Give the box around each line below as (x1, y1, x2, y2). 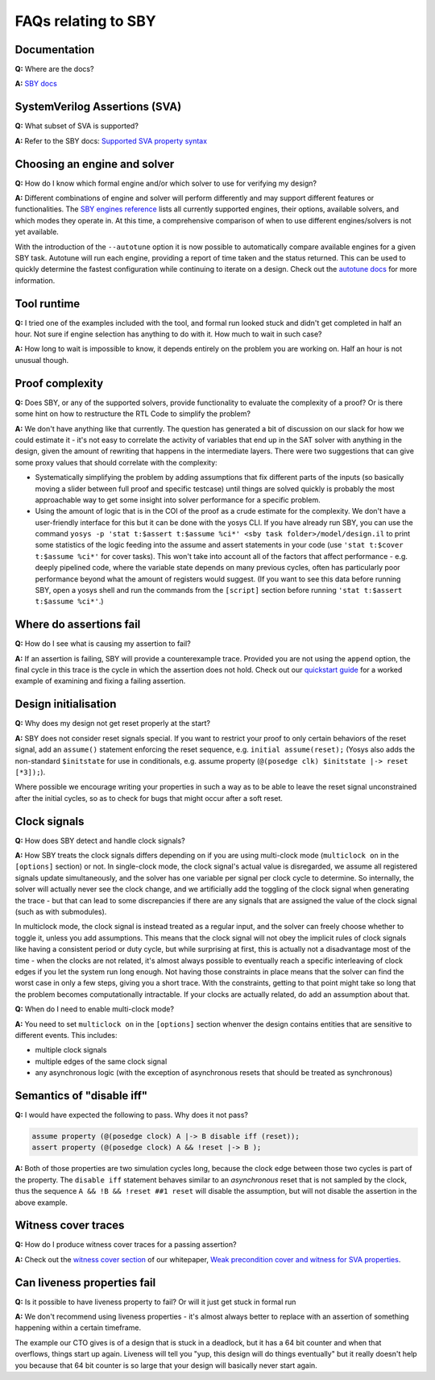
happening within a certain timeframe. (14, 1323, 141, 1332)
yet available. (14, 227, 60, 237)
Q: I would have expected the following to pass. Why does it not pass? (14, 1110, 249, 1119)
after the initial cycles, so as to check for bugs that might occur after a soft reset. (14, 793, 284, 803)
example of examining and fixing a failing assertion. (14, 676, 186, 686)
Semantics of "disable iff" (14, 1089, 148, 1103)
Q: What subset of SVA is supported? (14, 121, 139, 131)
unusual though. (14, 355, 69, 365)
